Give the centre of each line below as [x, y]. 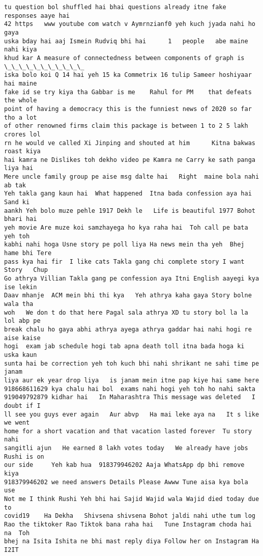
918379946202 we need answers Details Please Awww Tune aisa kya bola [126, 482]
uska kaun [21, 355]
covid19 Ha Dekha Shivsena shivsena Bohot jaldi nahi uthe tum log [130, 516]
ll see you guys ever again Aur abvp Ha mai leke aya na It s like [132, 414]
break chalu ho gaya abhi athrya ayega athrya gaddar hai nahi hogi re [128, 329]
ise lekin [21, 287]
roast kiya [22, 151]
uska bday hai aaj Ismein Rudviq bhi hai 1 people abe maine [126, 41]
